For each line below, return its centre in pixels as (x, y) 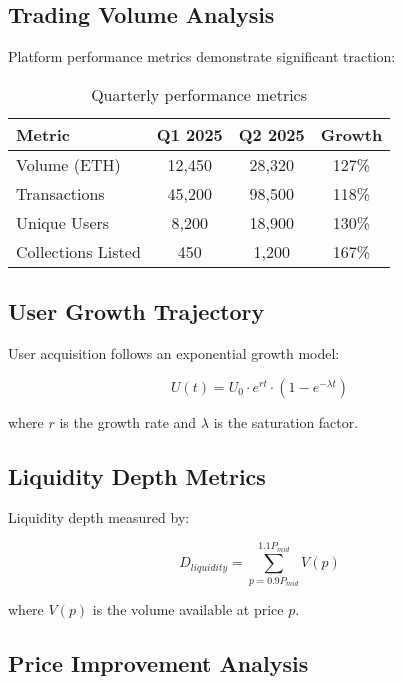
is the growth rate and (128, 421)
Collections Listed (78, 251)
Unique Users (63, 222)
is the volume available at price (188, 609)
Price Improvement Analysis (158, 663)
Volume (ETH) (68, 164)
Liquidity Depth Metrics (137, 475)
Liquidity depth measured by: (99, 517)
